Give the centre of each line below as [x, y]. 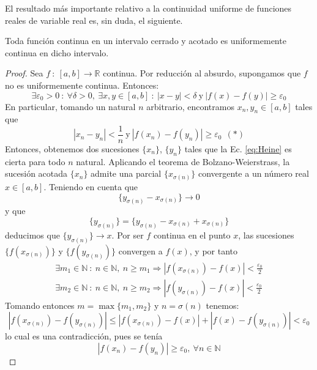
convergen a [140, 250]
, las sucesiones [266, 235]
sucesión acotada [36, 173]
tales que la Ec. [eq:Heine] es [238, 149]
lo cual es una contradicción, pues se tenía [84, 336]
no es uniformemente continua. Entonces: [82, 85]
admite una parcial [126, 173]
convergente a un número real [253, 173]
